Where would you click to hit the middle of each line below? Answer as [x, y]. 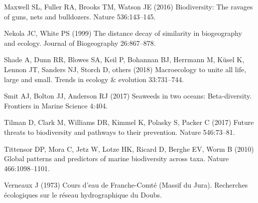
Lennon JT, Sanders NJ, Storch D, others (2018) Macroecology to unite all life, [125, 69]
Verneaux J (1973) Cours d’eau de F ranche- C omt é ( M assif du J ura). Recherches [126, 185]
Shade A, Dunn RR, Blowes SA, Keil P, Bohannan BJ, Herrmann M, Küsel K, [124, 59]
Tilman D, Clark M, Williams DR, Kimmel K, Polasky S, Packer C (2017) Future [129, 122]
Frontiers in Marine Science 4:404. [56, 105]
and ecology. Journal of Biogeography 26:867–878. [80, 43]
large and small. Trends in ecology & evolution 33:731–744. [94, 79]
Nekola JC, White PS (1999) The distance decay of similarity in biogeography [123, 33]
